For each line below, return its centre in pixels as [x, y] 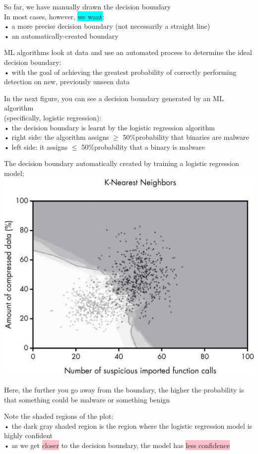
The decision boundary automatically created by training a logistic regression [122, 163]
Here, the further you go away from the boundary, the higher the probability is [124, 389]
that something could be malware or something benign [87, 399]
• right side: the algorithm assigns [57, 137]
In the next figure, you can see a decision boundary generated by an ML [114, 98]
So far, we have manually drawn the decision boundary [88, 6]
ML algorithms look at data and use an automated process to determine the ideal [128, 52]
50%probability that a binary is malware [143, 146]
